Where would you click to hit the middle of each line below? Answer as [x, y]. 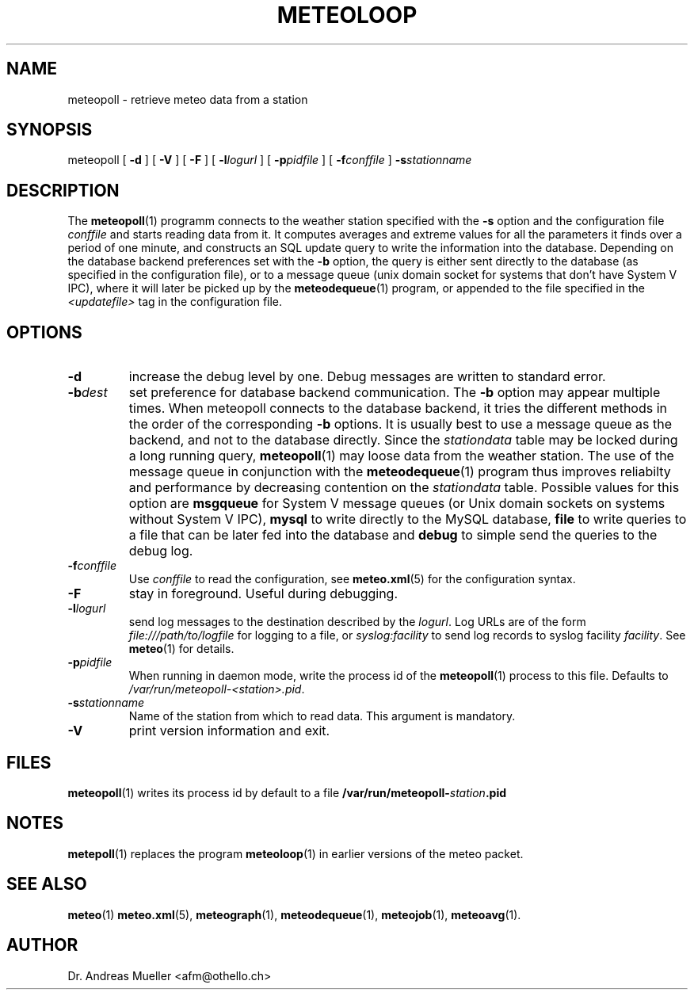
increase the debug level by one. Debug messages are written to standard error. [367, 377]
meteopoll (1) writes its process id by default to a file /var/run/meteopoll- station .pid [287, 792]
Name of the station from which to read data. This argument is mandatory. [322, 716]
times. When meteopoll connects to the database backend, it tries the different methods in [398, 408]
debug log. [161, 551]
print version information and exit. [229, 731]
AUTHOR [42, 945]
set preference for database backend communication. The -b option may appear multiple [395, 393]
